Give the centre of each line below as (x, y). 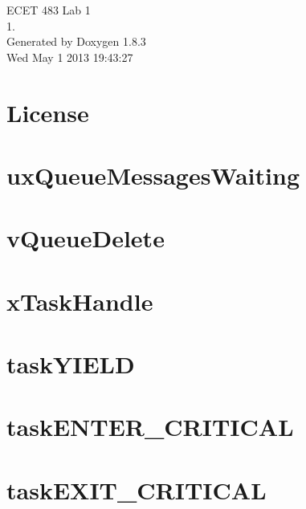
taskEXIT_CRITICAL (137, 489)
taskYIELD (71, 364)
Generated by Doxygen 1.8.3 (76, 41)
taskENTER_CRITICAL (150, 427)
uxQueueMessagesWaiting (153, 175)
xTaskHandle (80, 301)
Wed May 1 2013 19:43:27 (70, 57)
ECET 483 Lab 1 (49, 10)
